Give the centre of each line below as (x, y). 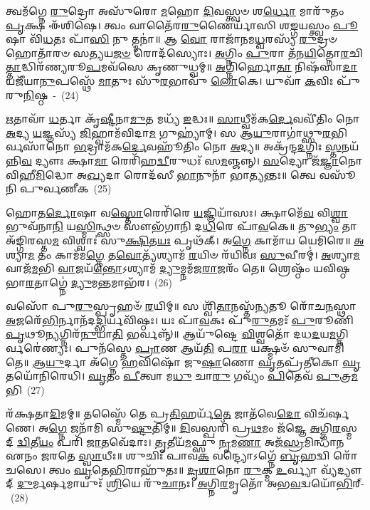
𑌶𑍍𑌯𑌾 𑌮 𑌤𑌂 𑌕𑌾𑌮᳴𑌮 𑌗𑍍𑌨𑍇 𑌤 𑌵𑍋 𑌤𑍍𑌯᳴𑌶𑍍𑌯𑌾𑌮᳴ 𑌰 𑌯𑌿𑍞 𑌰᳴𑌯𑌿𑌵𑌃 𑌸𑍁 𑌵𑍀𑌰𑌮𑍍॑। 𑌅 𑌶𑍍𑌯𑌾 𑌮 (183, 254)
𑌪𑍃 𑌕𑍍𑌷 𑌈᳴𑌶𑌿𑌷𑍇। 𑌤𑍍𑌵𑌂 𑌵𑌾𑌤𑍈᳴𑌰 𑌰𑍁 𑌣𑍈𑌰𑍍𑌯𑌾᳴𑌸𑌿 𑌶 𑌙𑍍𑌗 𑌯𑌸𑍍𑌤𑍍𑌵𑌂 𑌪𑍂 (182, 25)
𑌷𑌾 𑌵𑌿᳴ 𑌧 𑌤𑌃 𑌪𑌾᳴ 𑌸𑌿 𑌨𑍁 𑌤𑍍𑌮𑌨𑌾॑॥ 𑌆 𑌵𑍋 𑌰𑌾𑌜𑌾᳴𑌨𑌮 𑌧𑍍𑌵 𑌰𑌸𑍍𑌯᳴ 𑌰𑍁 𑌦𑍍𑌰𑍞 (171, 39)
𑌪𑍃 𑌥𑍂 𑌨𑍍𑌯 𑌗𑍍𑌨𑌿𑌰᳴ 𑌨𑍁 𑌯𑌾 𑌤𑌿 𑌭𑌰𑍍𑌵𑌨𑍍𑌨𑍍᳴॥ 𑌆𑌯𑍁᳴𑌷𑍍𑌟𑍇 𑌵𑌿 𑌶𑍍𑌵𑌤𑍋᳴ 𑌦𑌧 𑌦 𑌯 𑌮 (171, 334)
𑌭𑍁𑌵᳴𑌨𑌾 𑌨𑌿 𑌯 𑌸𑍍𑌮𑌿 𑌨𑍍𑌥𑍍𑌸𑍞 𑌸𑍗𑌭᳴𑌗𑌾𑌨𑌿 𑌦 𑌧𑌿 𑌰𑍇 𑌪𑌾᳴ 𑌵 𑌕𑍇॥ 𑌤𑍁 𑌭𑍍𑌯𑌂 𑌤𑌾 (181, 226)
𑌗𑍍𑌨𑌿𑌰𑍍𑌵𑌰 (342, 334)
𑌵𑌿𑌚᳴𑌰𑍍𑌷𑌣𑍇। (327, 413)
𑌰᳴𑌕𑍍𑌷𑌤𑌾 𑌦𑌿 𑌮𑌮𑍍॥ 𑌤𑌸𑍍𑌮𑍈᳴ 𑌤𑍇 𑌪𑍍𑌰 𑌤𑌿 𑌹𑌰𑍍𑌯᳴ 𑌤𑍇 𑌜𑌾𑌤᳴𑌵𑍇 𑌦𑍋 (153, 413)
